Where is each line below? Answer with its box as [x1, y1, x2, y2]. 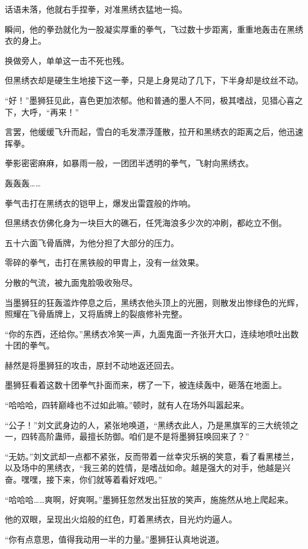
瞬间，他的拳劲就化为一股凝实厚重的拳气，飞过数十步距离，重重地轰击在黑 [5, 22, 295, 35]
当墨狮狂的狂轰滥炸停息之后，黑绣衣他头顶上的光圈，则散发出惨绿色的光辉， [5, 296, 303, 308]
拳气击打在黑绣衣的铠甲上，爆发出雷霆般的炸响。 [5, 196, 195, 209]
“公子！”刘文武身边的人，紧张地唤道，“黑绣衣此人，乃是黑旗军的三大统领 [5, 418, 290, 431]
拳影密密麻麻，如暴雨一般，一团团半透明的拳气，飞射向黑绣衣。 [5, 157, 254, 169]
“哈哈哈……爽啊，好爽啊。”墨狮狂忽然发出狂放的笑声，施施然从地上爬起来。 [5, 493, 293, 505]
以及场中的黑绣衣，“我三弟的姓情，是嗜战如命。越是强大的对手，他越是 [5, 461, 283, 474]
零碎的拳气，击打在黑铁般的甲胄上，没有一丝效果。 [5, 256, 204, 269]
